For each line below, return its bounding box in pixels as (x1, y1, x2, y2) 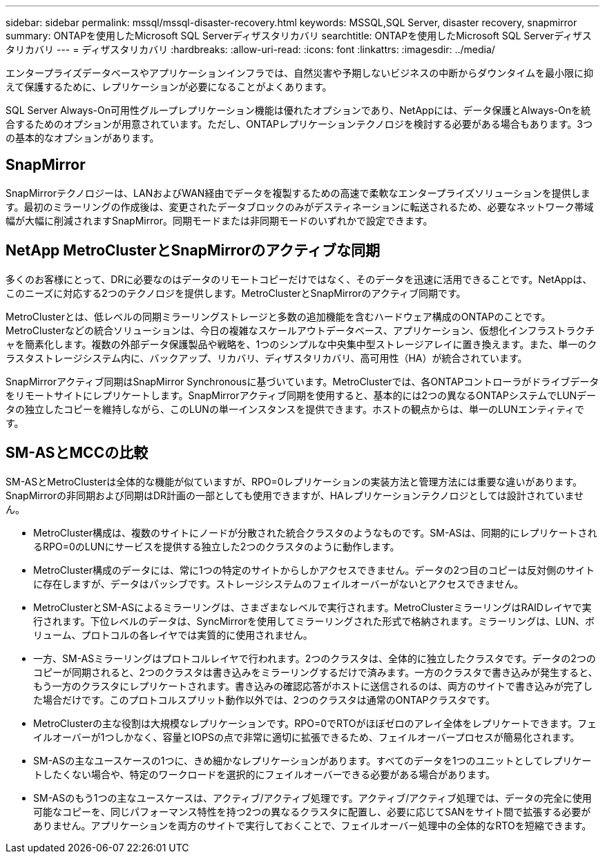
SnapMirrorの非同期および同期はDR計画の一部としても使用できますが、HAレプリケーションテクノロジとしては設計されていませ (6, 489, 584, 501)
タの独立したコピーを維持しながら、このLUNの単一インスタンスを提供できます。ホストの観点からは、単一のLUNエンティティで (6, 403, 585, 415)
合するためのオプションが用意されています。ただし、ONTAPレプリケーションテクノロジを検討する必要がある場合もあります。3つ (6, 118, 593, 130)
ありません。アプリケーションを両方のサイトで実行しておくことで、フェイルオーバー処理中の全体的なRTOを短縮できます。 (33, 819, 592, 831)
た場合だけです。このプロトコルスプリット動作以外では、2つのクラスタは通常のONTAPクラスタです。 (33, 693, 495, 706)
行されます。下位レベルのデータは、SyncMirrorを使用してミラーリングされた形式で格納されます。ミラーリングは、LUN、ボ (33, 615, 595, 627)
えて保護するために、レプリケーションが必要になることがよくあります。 (6, 81, 332, 93)
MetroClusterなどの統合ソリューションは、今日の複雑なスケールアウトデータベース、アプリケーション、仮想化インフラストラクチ (6, 324, 595, 336)
